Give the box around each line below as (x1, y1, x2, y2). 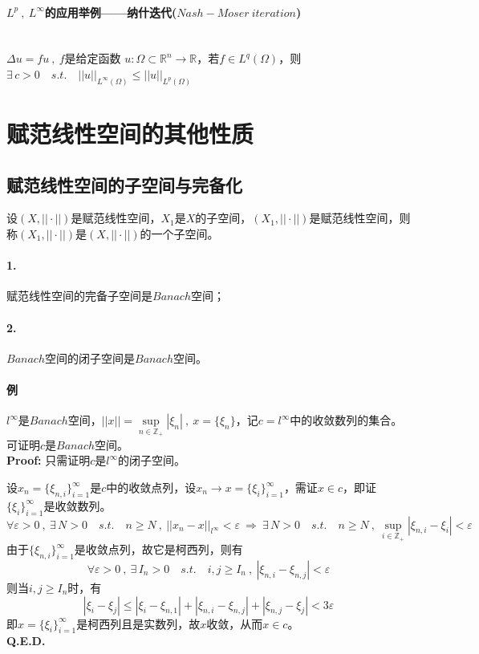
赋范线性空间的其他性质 (6, 117, 254, 150)
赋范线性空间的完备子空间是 (6, 287, 152, 304)
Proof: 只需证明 (6, 452, 91, 469)
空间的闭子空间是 (45, 349, 135, 366)
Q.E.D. (6, 632, 46, 649)
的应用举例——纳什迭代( (44, 3, 177, 20)
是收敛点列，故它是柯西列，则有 (74, 541, 243, 558)
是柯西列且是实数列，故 (76, 615, 201, 632)
